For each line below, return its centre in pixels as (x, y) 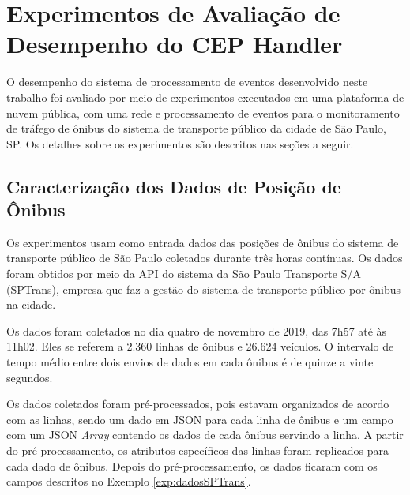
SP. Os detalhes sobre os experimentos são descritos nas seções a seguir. (180, 143)
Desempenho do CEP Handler (175, 44)
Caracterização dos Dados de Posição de (174, 186)
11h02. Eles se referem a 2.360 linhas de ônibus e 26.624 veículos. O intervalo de (200, 346)
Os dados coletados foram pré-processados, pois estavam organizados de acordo (198, 404)
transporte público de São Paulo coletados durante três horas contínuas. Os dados (205, 258)
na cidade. (31, 304)
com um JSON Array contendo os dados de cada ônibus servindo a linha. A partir (205, 435)
